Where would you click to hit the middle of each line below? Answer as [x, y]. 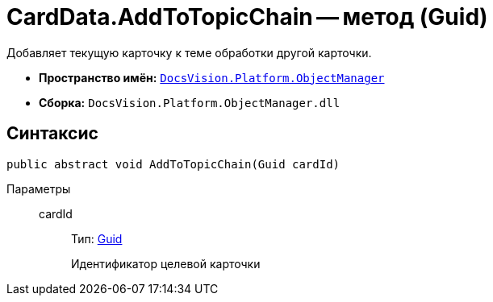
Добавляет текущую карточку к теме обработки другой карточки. [189, 52]
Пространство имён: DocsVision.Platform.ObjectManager [212, 77]
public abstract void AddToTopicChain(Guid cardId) [173, 164]
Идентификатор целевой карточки [166, 263]
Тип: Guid [97, 238]
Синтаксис [52, 134]
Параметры [39, 188]
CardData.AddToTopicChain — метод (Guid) [247, 17]
